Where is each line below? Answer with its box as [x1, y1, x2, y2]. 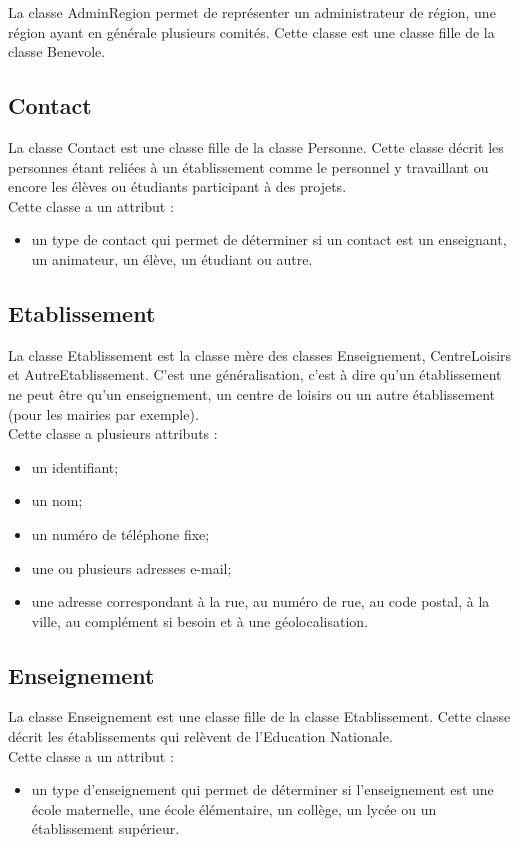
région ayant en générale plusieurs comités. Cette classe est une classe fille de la [8, 21, 495, 42]
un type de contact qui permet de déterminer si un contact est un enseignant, [31, 229, 507, 250]
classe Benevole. [8, 41, 106, 62]
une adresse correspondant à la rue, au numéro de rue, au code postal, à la [31, 591, 490, 612]
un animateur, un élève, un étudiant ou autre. [31, 248, 313, 269]
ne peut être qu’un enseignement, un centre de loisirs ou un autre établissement [8, 383, 496, 404]
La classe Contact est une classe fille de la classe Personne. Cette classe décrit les [8, 136, 504, 157]
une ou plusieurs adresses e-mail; [31, 557, 232, 578]
